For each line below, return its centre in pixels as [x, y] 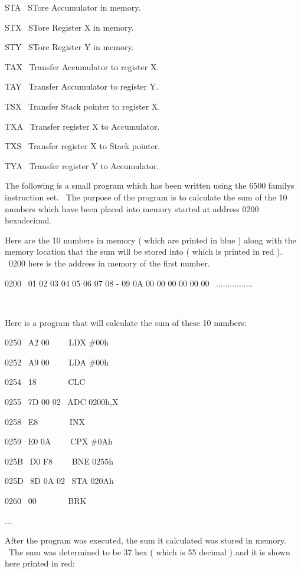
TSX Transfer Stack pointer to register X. [83, 106]
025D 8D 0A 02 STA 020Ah [59, 481]
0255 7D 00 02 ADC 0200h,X [62, 402]
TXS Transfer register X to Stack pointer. [83, 146]
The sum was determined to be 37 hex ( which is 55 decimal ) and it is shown [149, 551]
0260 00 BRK [46, 501]
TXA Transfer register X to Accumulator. [82, 126]
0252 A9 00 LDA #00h [57, 362]
